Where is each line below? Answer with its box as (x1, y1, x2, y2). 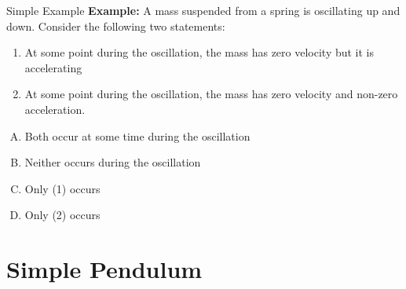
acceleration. (24, 101, 86, 117)
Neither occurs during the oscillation (24, 154, 201, 170)
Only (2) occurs (24, 207, 101, 223)
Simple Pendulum (6, 253, 203, 285)
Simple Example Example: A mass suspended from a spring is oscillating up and (6, 2, 401, 18)
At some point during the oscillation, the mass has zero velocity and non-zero (24, 86, 398, 102)
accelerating (24, 59, 82, 75)
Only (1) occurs (24, 180, 101, 196)
